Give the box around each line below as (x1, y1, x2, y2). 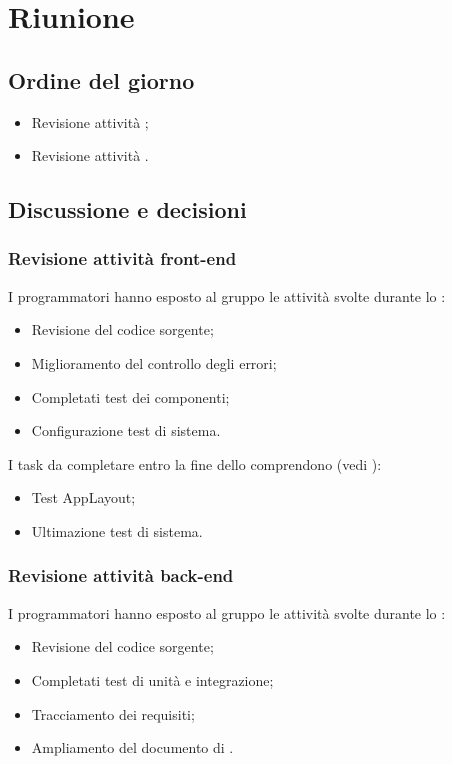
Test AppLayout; (31, 487, 136, 508)
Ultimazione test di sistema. (31, 520, 203, 541)
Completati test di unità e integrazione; (31, 669, 274, 690)
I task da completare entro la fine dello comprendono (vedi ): (8, 453, 382, 474)
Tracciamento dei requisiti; (31, 703, 195, 724)
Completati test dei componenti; (31, 386, 230, 407)
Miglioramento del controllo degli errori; (31, 352, 277, 373)
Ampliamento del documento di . (31, 737, 234, 758)
